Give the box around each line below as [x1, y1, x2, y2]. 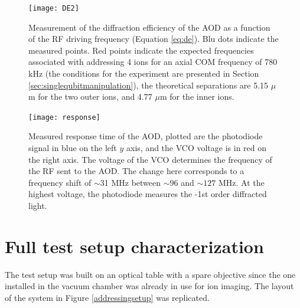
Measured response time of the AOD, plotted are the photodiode [28, 130, 263, 142]
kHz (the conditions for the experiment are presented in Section [28, 67, 259, 80]
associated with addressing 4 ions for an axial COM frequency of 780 [28, 55, 278, 68]
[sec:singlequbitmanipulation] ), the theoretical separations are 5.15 [28, 78, 269, 91]
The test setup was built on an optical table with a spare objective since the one [5, 268, 296, 280]
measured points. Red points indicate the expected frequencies [28, 44, 254, 56]
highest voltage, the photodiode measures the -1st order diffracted [28, 188, 267, 200]
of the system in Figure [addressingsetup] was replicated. [5, 291, 210, 303]
